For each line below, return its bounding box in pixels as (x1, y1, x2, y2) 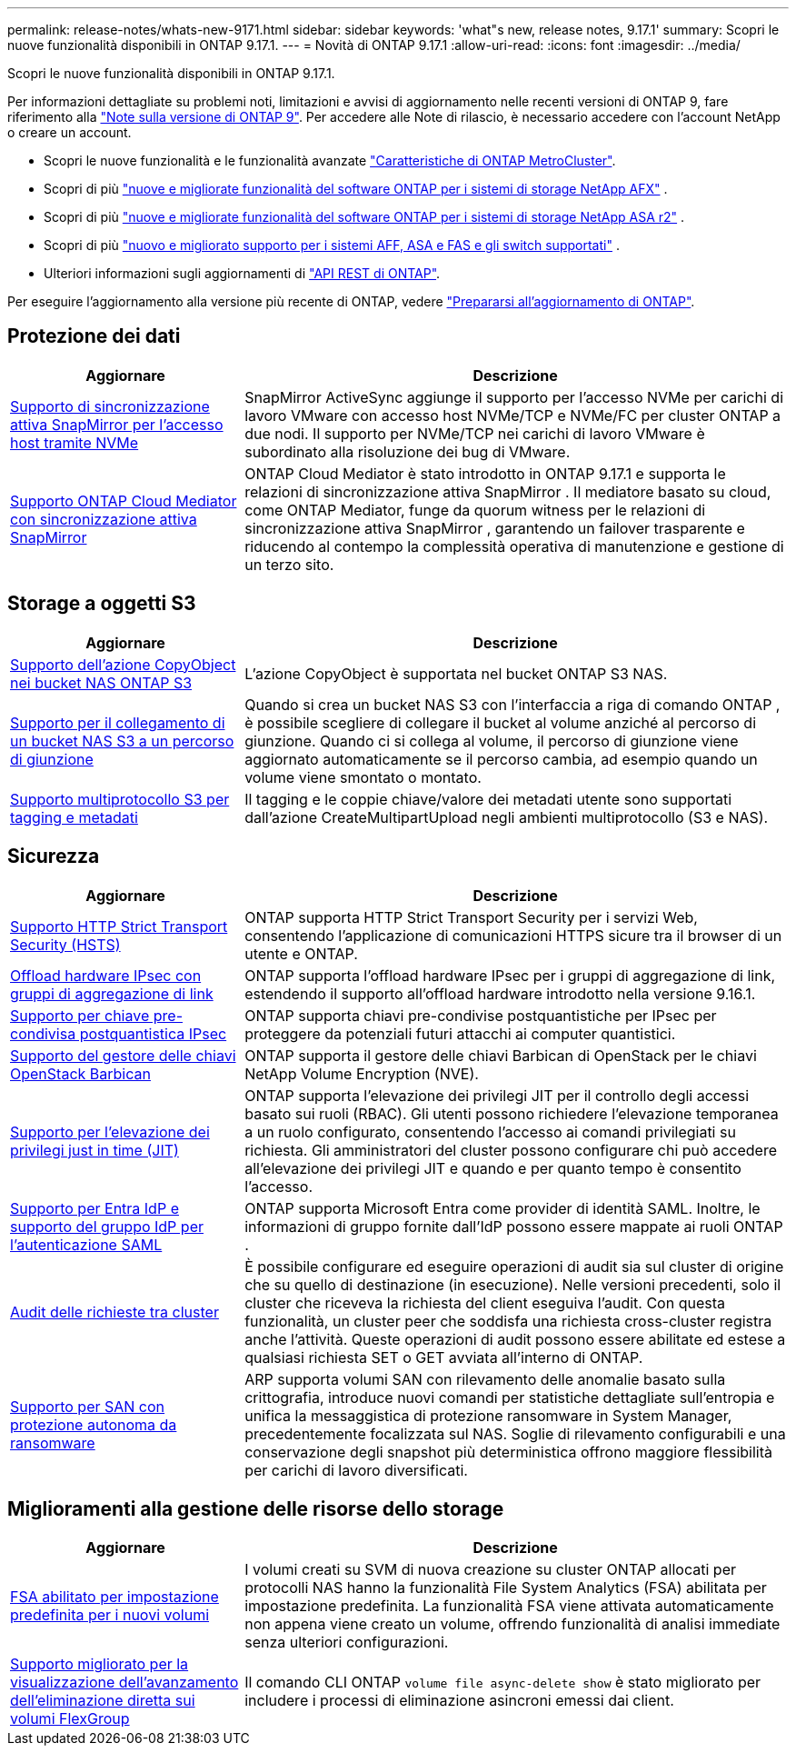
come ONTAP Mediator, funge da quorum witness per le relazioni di (244, 500, 706, 519)
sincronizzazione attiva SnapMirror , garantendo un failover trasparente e (244, 518, 745, 537)
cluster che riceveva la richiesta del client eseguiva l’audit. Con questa (244, 1293, 725, 1312)
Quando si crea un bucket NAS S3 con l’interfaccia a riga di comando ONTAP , (244, 695, 781, 714)
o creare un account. (7, 125, 132, 140)
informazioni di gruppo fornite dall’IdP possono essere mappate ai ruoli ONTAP (244, 1217, 783, 1236)
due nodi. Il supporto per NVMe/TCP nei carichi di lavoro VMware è (244, 424, 705, 443)
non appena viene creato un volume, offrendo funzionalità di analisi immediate (244, 1615, 781, 1634)
